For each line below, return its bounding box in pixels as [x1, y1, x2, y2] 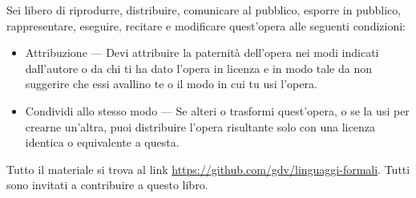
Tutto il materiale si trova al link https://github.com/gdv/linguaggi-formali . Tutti [6, 160, 410, 177]
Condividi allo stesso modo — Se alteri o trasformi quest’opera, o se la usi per [25, 102, 410, 119]
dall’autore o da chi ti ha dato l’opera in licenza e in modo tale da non [25, 59, 372, 76]
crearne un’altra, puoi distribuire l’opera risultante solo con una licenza [25, 118, 375, 135]
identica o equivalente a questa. [25, 134, 180, 151]
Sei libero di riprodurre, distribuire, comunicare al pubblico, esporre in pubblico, [6, 2, 402, 18]
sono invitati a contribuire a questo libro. [6, 176, 208, 193]
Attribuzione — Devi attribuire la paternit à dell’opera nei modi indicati [25, 44, 379, 61]
